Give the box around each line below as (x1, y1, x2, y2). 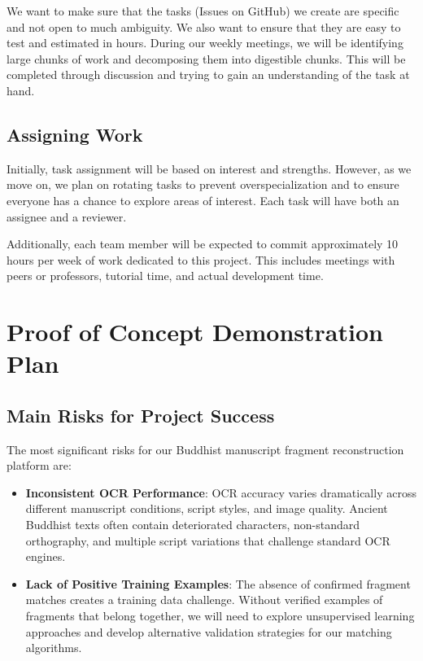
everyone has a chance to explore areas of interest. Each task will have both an (7, 191, 399, 208)
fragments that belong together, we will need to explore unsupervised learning (25, 607, 415, 624)
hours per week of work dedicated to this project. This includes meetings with (7, 251, 395, 268)
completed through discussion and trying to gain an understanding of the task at (7, 66, 410, 83)
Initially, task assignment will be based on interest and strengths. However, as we (7, 160, 412, 177)
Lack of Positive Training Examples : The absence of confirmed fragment (25, 575, 411, 592)
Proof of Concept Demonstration (7, 315, 383, 348)
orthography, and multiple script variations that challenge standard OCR (25, 532, 390, 549)
